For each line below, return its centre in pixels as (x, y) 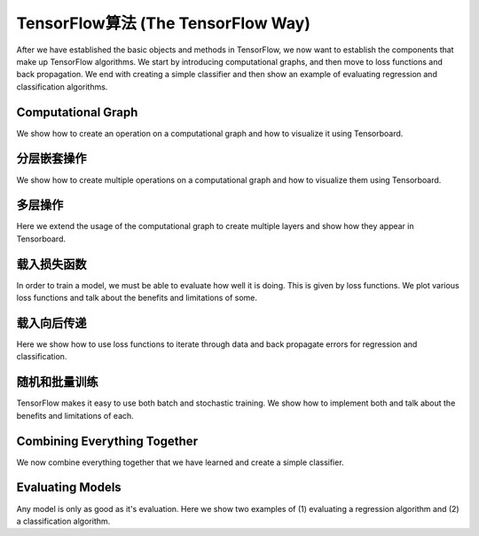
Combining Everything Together (107, 441)
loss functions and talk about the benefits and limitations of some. (137, 298)
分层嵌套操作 (51, 158)
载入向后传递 (51, 323)
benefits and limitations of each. (75, 415)
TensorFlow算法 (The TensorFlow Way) (163, 23)
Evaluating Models (69, 488)
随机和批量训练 (57, 382)
